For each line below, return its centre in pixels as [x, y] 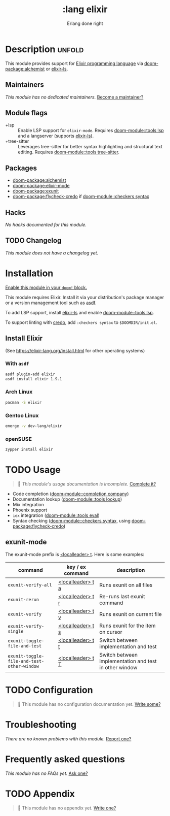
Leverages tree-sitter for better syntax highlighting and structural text [90, 147]
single [16, 631]
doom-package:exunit [36, 191]
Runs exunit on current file [131, 614]
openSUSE [18, 439]
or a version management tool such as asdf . [51, 303]
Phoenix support [30, 510]
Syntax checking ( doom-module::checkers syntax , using [71, 521]
